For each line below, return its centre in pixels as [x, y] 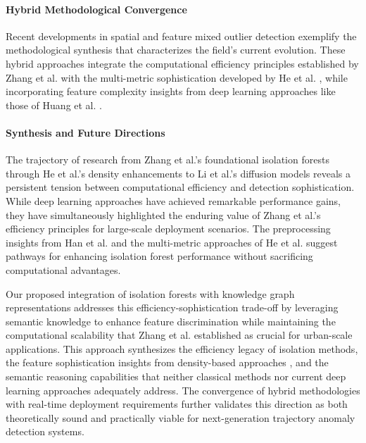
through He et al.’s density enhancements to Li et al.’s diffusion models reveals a [178, 173]
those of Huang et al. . [54, 105]
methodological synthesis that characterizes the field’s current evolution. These [176, 50]
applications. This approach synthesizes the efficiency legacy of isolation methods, [182, 348]
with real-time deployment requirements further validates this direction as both [177, 404]
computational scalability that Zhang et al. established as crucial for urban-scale [179, 335]
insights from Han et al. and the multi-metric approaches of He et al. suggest [172, 242]
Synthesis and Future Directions [86, 132]
